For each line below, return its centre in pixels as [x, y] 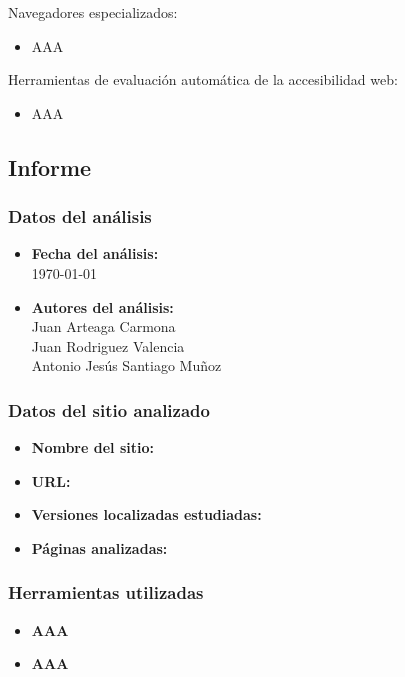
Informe [50, 166]
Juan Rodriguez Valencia [108, 345]
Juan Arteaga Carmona [103, 326]
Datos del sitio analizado [109, 409]
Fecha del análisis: [95, 253]
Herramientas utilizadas [106, 592]
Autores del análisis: [102, 306]
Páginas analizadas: [99, 547]
